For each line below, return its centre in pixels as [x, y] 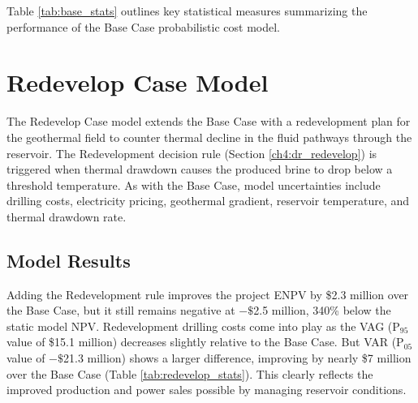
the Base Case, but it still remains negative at [121, 310]
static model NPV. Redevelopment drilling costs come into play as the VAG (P [203, 326]
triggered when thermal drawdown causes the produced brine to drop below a [200, 169]
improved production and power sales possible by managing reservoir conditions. [207, 390]
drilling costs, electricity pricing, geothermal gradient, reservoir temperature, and [208, 201]
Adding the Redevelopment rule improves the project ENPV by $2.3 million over [208, 294]
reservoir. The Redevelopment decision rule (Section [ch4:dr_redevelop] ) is [192, 153]
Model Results [69, 260]
